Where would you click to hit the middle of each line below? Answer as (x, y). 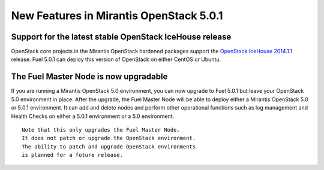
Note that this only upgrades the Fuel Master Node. (101, 130)
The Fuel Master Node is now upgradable (89, 77)
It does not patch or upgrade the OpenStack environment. (109, 138)
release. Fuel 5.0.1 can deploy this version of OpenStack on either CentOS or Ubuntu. (116, 59)
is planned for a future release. (72, 155)
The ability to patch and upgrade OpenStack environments (109, 146)
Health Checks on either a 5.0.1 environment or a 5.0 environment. (93, 116)
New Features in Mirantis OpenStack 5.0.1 (117, 16)
